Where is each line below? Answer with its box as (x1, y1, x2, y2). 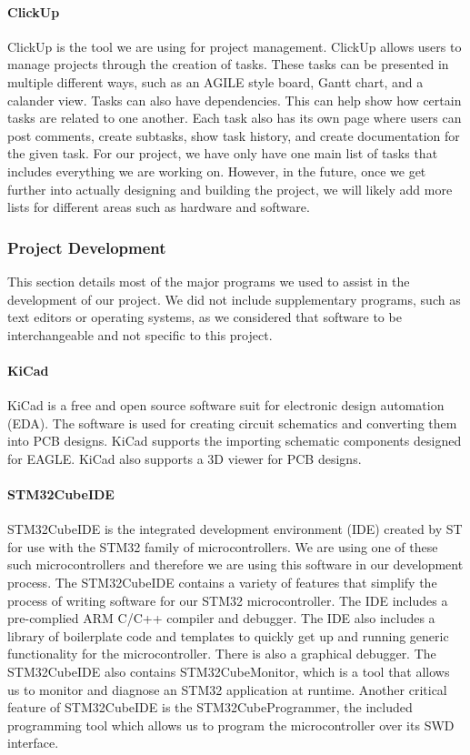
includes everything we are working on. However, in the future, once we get (7, 161, 426, 180)
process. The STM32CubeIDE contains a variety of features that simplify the (7, 573, 437, 592)
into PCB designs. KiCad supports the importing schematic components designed (7, 431, 462, 450)
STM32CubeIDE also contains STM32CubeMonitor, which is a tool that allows (7, 662, 450, 681)
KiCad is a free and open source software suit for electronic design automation (7, 396, 445, 415)
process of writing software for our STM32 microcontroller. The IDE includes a (7, 590, 448, 609)
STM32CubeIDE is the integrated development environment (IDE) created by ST (7, 519, 463, 539)
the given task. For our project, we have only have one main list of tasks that (7, 144, 438, 163)
